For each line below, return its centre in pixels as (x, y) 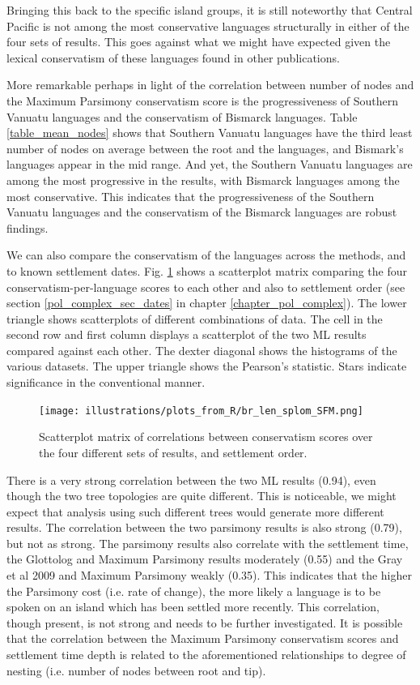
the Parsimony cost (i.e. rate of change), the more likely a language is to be (194, 591)
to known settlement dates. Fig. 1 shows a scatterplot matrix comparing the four (207, 270)
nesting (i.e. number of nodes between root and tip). (136, 670)
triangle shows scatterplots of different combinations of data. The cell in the (195, 318)
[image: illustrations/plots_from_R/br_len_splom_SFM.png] (201, 411)
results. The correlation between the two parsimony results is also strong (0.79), (204, 527)
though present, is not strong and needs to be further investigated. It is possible (205, 622)
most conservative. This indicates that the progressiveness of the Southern (191, 196)
